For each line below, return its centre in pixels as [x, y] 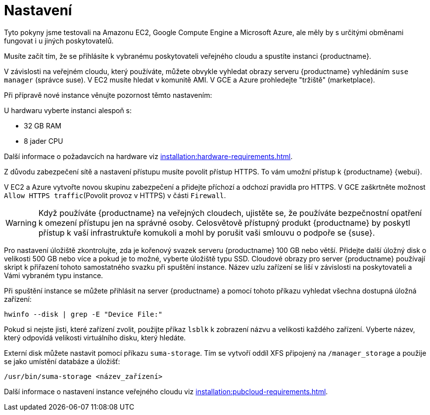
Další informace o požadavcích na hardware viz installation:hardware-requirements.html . [148, 156]
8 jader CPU [44, 141]
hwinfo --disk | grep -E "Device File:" [83, 314]
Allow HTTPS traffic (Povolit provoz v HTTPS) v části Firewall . [115, 195]
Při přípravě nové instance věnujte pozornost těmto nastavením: [108, 95]
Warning [21, 223]
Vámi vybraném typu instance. [54, 275]
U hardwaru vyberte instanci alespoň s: [68, 110]
